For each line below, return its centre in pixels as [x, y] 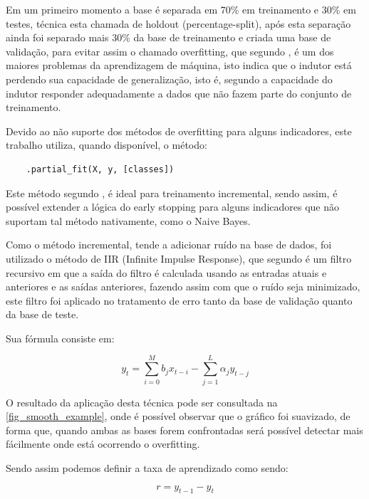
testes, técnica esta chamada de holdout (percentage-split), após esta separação [178, 23]
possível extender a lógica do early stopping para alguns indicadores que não [173, 207]
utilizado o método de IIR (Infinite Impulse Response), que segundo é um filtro [179, 258]
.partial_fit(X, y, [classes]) [100, 169]
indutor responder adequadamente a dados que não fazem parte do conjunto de [179, 93]
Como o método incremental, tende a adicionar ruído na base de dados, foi [169, 245]
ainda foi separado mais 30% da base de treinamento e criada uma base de [168, 37]
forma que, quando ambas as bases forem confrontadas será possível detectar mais [184, 430]
